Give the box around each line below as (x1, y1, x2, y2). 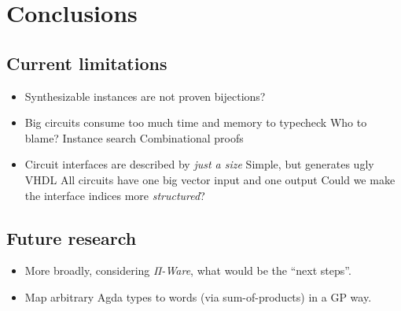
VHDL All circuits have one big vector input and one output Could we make (24, 171, 395, 187)
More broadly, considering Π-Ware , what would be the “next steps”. (24, 262, 351, 279)
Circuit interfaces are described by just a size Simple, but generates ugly (24, 156, 374, 172)
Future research (6, 225, 137, 250)
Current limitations (6, 50, 167, 75)
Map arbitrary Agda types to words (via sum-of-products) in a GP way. (24, 288, 372, 305)
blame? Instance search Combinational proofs (24, 129, 244, 146)
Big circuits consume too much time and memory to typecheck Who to (24, 114, 367, 131)
